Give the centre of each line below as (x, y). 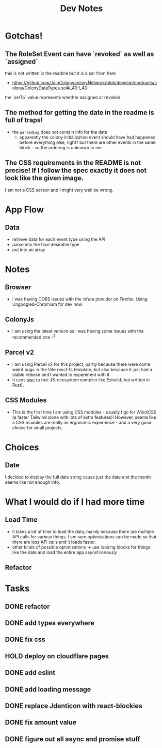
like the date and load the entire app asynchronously (65, 552)
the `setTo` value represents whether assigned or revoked (63, 97)
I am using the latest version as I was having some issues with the (78, 331)
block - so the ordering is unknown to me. (61, 147)
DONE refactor (27, 606)
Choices (22, 447)
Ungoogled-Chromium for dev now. (48, 304)
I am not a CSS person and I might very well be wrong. (59, 190)
